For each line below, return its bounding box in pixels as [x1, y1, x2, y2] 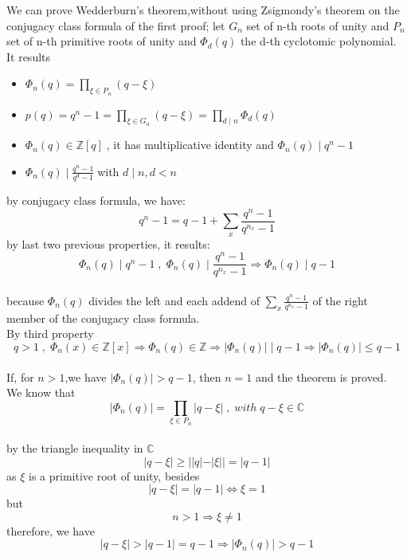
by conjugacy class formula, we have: [6, 192, 186, 209]
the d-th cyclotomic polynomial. [240, 33, 397, 49]
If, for [6, 368, 34, 385]
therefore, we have [6, 522, 95, 539]
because [6, 292, 45, 308]
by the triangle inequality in [6, 440, 143, 457]
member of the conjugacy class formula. [6, 309, 200, 326]
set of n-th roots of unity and [246, 17, 389, 33]
